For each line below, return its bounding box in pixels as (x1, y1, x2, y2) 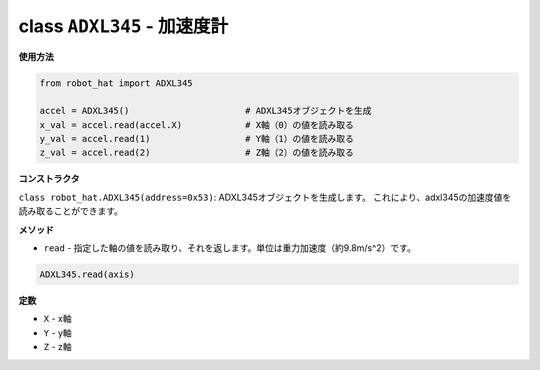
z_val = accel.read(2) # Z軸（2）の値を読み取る (39, 147, 355, 159)
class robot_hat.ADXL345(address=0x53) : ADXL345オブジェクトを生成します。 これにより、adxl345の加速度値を (18, 191, 512, 203)
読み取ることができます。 (18, 205, 124, 217)
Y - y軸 (43, 326, 72, 339)
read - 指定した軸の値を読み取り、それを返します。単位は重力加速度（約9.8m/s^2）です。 (43, 242, 417, 254)
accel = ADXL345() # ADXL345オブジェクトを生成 (39, 105, 372, 117)
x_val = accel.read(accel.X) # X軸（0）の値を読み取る (39, 119, 355, 130)
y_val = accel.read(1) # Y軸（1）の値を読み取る (39, 133, 355, 145)
